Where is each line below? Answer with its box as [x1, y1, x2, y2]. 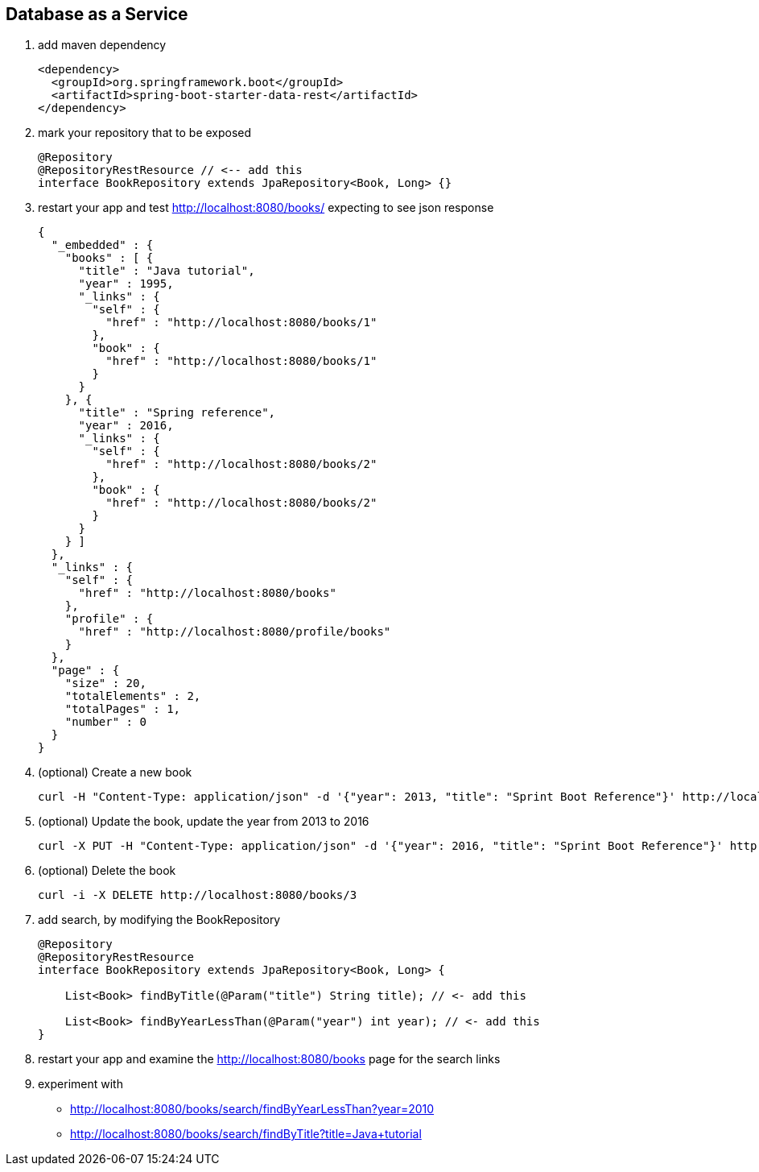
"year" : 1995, [78, 277, 174, 291]
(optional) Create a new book [38, 765, 192, 780]
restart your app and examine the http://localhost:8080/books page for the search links [38, 1052, 501, 1066]
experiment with [38, 1077, 123, 1091]
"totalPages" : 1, [64, 702, 181, 716]
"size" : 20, [64, 677, 146, 690]
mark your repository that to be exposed [38, 126, 252, 140]
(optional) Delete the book [38, 863, 176, 878]
